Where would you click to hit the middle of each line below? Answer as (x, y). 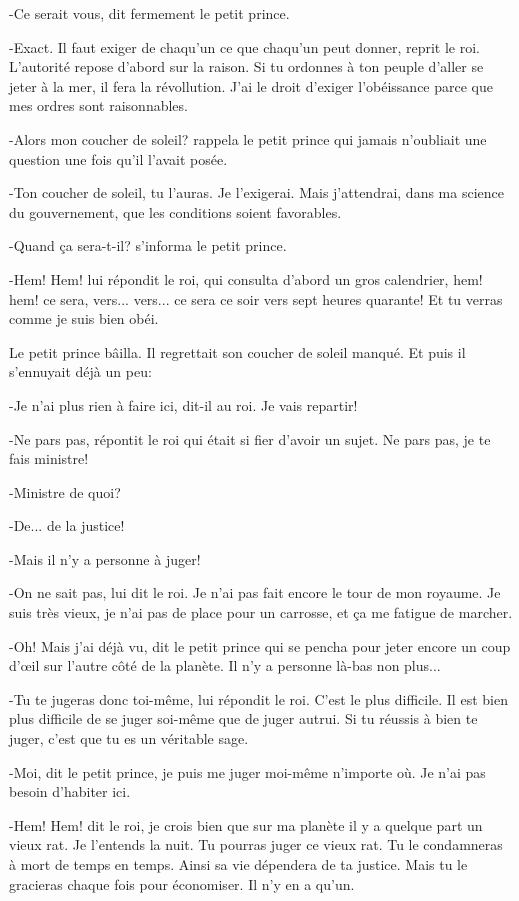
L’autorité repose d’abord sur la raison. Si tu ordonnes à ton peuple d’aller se (246, 66)
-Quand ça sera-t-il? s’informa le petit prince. (148, 245)
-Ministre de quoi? (65, 491)
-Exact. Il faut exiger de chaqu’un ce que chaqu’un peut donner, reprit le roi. (244, 46)
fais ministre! (49, 458)
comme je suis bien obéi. (84, 318)
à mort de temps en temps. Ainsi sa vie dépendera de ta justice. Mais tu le (238, 864)
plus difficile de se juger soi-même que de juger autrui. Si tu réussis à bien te (243, 718)
